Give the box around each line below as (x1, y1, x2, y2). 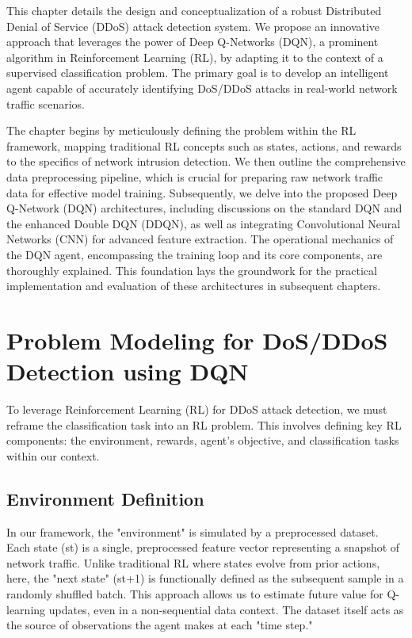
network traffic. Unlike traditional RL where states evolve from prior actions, (6, 554, 380, 571)
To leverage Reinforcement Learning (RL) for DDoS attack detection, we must (6, 401, 387, 417)
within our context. (6, 447, 100, 464)
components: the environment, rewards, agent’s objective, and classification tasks (6, 432, 399, 449)
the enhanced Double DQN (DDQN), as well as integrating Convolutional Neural (6, 215, 401, 231)
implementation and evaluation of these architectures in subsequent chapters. (6, 277, 381, 294)
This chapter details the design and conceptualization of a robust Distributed (6, 2, 382, 18)
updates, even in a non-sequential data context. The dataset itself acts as (48, 601, 404, 617)
